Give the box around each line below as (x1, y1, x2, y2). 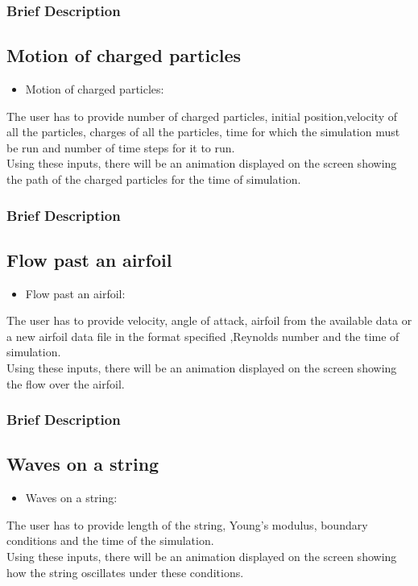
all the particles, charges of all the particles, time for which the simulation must (6, 123, 400, 140)
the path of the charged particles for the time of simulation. (6, 171, 301, 188)
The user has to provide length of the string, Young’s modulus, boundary (6, 516, 368, 533)
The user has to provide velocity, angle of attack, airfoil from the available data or (6, 312, 412, 329)
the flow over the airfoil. (6, 375, 125, 392)
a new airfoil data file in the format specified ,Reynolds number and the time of (6, 327, 399, 344)
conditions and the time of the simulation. (6, 532, 214, 549)
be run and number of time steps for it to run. (6, 139, 235, 156)
